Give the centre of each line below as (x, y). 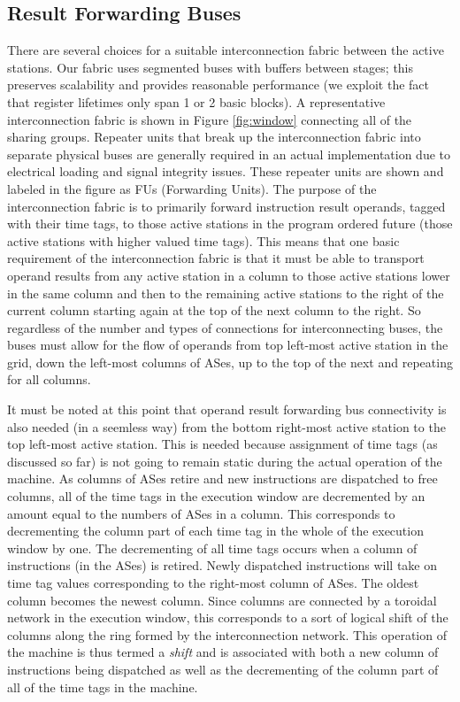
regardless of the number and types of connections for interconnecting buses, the (225, 327)
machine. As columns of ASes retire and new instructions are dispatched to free (222, 478)
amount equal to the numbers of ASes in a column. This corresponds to (201, 513)
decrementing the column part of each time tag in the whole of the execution (215, 531)
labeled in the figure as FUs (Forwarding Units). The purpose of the (192, 188)
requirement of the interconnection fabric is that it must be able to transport (216, 258)
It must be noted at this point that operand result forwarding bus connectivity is (227, 409)
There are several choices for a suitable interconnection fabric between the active (226, 50)
